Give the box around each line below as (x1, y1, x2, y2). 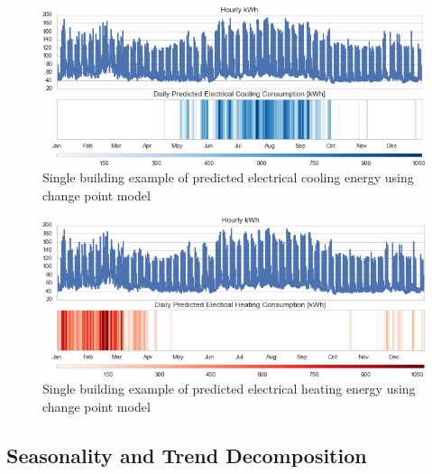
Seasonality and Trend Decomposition (6, 441, 367, 469)
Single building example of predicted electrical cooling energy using (42, 168, 414, 187)
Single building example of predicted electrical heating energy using (42, 379, 416, 398)
